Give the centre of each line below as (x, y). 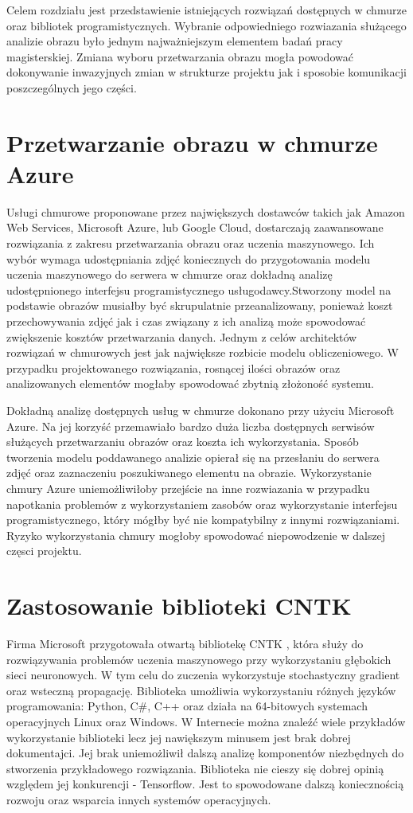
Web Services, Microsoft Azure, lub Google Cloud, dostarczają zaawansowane (195, 227)
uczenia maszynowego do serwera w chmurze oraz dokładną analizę (169, 274)
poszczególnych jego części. (72, 87)
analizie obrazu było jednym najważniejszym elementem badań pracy (175, 41)
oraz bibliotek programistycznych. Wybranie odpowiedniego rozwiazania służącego (206, 25)
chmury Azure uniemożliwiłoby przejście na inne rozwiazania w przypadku (188, 488)
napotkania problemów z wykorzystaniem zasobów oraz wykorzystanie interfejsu (202, 504)
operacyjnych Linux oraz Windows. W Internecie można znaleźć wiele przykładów (206, 722)
